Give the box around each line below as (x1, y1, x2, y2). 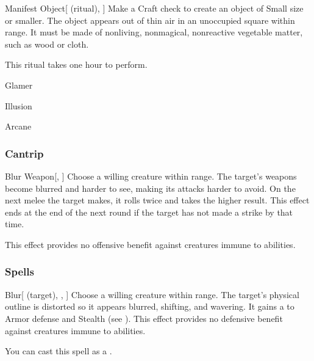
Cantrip (5, 145, 44, 161)
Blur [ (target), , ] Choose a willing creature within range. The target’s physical (5, 288, 299, 301)
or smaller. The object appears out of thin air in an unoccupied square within (5, 13, 295, 26)
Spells (5, 264, 34, 279)
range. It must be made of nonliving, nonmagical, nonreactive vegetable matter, (5, 26, 303, 38)
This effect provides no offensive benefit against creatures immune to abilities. (5, 238, 296, 250)
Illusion (5, 99, 32, 112)
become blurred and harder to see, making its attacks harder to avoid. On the (5, 181, 296, 194)
